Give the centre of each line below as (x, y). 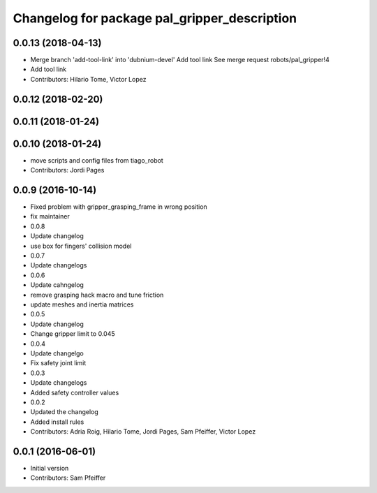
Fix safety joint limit (58, 363)
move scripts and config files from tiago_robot (97, 160)
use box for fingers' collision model (81, 246)
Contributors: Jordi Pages (67, 170)
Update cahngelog (57, 285)
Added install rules (57, 422)
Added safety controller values (75, 392)
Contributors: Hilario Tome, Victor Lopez (88, 79)
